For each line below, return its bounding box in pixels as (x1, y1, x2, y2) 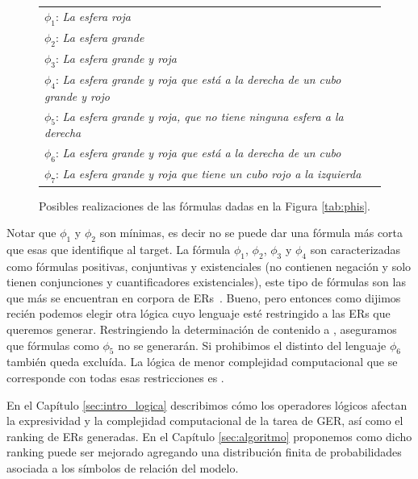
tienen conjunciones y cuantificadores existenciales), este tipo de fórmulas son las (6, 273, 406, 290)
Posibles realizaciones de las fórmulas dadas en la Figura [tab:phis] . (39, 197, 370, 214)
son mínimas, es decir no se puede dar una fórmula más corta (99, 224, 403, 241)
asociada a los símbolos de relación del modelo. (6, 460, 239, 477)
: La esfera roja (56, 7, 131, 24)
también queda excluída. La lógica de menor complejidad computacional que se (6, 353, 398, 370)
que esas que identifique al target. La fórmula (6, 240, 231, 257)
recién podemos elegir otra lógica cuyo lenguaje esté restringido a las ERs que (6, 305, 391, 322)
